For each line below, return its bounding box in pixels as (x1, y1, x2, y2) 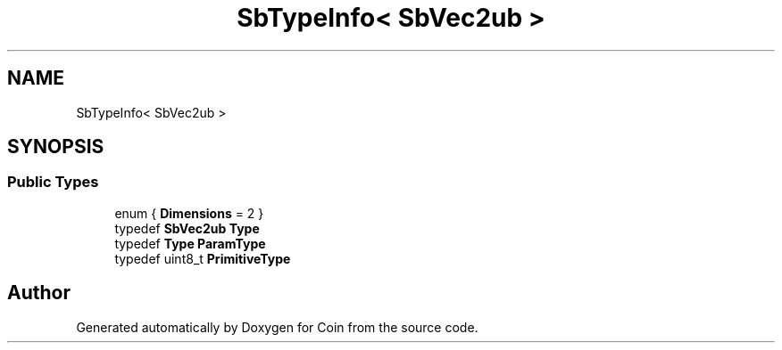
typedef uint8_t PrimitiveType (114, 250, 291, 266)
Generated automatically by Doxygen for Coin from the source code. (76, 319, 478, 335)
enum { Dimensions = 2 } (114, 205, 264, 221)
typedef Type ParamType (114, 235, 266, 251)
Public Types (7, 173, 99, 191)
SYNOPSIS (7, 135, 104, 159)
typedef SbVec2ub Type (114, 220, 260, 236)
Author (7, 281, 71, 305)
